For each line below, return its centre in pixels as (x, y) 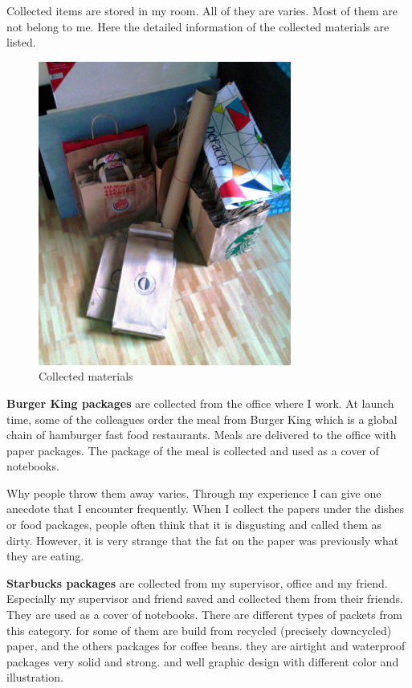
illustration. (35, 677)
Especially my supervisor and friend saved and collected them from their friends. (205, 598)
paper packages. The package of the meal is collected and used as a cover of (193, 450)
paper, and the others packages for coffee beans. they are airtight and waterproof (206, 646)
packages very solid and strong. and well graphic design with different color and (203, 661)
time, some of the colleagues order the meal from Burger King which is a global (202, 419)
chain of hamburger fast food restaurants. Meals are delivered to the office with (202, 435)
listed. (21, 42)
